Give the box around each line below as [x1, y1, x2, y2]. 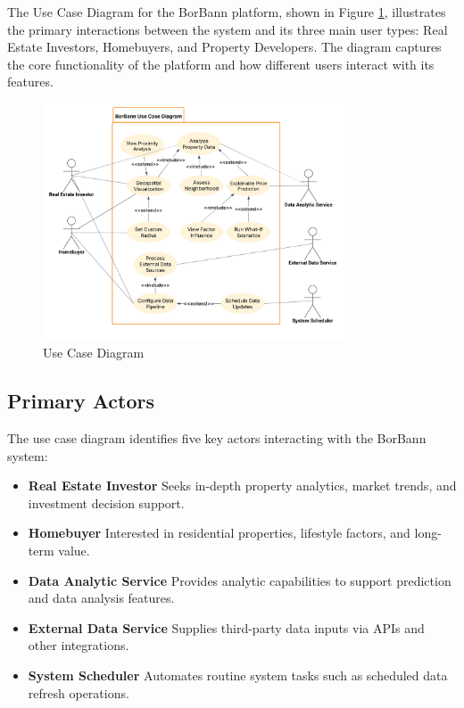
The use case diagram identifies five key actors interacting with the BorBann [7, 429, 427, 447]
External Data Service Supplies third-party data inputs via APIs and [28, 618, 425, 637]
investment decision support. [28, 493, 185, 512]
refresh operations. [28, 683, 129, 702]
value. [58, 540, 90, 559]
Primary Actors [7, 387, 155, 415]
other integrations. [28, 636, 129, 654]
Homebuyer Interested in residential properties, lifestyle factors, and [28, 523, 410, 542]
